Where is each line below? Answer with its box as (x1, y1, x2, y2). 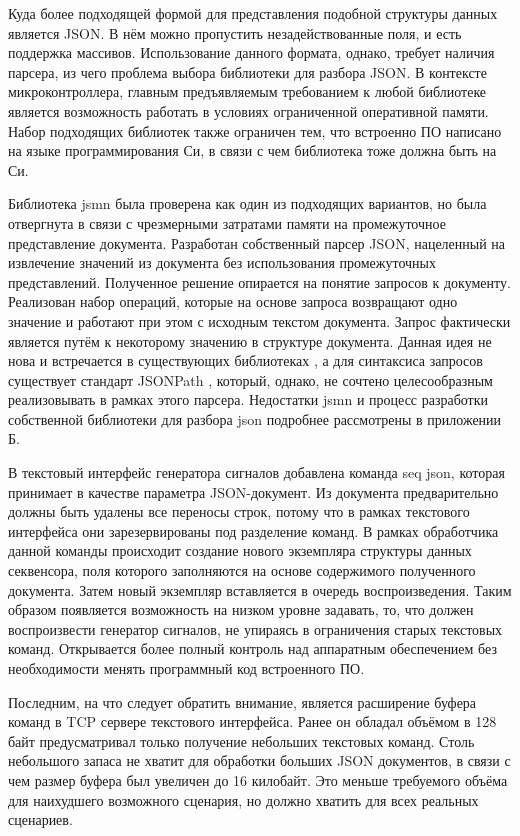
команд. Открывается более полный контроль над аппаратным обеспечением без (8, 638, 497, 659)
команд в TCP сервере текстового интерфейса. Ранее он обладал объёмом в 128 (8, 711, 497, 732)
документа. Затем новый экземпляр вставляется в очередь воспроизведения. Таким (8, 579, 512, 600)
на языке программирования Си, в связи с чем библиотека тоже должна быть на (8, 140, 497, 161)
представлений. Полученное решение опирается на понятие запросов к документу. (8, 271, 511, 292)
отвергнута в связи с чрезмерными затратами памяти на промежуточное (8, 212, 446, 233)
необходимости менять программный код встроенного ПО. (8, 658, 365, 678)
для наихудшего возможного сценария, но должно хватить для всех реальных (8, 789, 479, 810)
